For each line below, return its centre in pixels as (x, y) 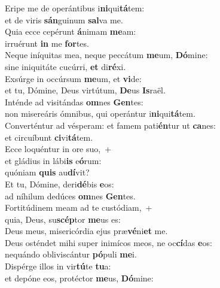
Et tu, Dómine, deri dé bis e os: (59, 184)
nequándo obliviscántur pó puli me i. (71, 254)
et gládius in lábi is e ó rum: (53, 160)
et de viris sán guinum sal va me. (64, 19)
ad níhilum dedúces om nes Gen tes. (70, 195)
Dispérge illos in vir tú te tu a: (58, 266)
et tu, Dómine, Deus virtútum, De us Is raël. (85, 90)
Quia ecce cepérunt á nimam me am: (71, 31)
